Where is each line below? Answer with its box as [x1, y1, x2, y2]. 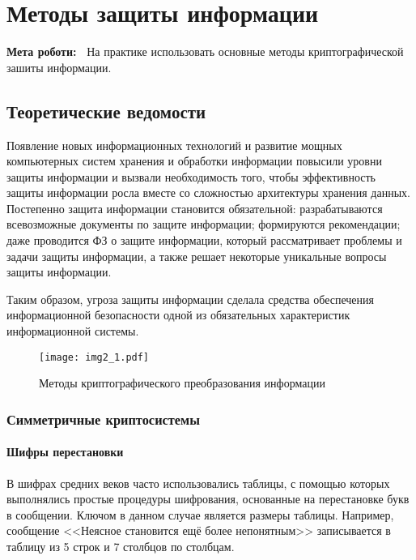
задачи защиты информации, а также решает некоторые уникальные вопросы [6, 247, 387, 264]
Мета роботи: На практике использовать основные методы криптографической [6, 43, 404, 60]
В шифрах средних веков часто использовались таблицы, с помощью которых [6, 474, 390, 491]
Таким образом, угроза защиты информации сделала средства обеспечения [6, 290, 374, 307]
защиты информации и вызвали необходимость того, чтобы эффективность [6, 168, 376, 185]
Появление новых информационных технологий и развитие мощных [6, 136, 342, 153]
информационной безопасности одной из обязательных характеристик [6, 306, 350, 323]
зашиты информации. [6, 58, 112, 75]
